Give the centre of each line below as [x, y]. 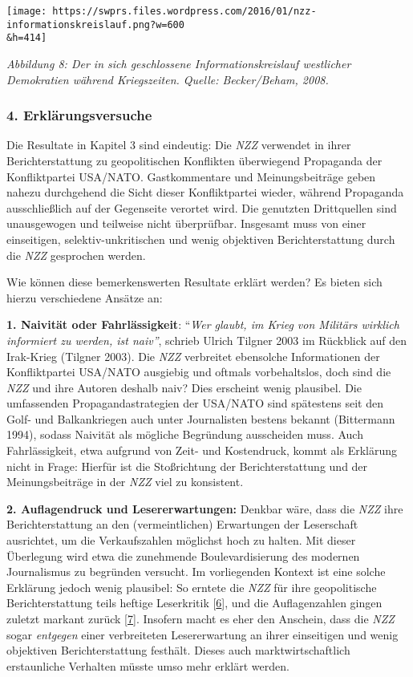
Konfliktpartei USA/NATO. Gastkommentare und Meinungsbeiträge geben [191, 176]
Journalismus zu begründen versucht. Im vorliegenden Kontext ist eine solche [196, 572]
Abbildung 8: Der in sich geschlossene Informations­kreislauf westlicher [179, 63]
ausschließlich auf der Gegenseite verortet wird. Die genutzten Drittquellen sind [202, 207]
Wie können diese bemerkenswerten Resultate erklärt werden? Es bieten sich [194, 282]
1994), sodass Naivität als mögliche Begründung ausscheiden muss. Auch [185, 434]
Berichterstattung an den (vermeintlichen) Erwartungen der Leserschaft [182, 524]
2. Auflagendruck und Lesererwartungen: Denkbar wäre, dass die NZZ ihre [205, 508]
